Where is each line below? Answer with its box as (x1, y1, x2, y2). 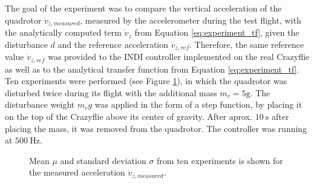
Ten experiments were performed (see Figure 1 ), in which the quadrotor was (5, 74, 287, 87)
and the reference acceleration (57, 38, 169, 50)
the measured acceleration (29, 166, 125, 179)
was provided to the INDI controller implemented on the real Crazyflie (48, 50, 310, 63)
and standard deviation (60, 154, 146, 166)
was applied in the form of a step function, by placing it (94, 98, 303, 111)
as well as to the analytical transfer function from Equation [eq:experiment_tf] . (5, 62, 299, 75)
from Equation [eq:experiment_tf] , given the (134, 26, 299, 39)
